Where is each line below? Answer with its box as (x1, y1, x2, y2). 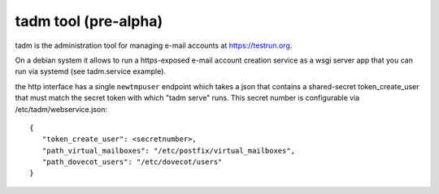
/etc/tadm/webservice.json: (15, 104, 107, 114)
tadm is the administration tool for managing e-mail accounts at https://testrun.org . (15, 41, 293, 50)
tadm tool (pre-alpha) (15, 12, 163, 30)
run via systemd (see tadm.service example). (15, 67, 167, 76)
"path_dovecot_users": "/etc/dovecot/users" (41, 157, 223, 166)
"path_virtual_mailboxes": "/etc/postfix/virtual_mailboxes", (41, 146, 296, 155)
